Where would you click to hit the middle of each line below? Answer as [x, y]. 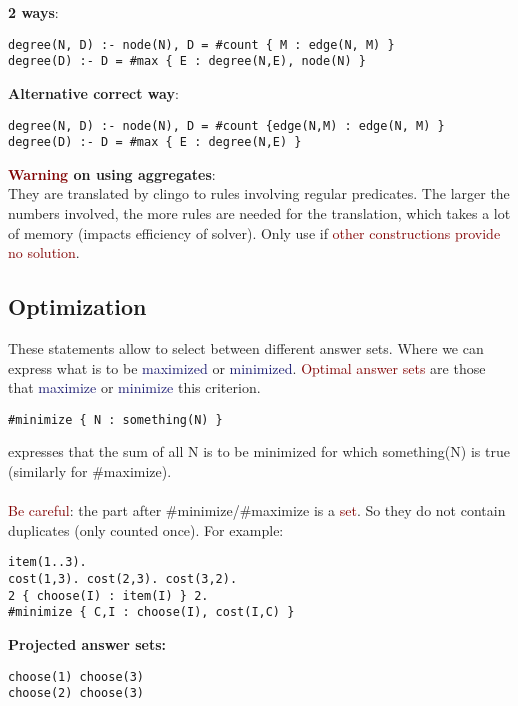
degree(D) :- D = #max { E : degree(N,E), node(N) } [187, 61]
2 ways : [33, 12]
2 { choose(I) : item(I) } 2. [108, 595]
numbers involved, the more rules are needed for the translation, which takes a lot [259, 213]
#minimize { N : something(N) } [115, 419]
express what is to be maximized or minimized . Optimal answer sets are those [247, 367]
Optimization [77, 306]
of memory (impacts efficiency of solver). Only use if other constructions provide [254, 232]
